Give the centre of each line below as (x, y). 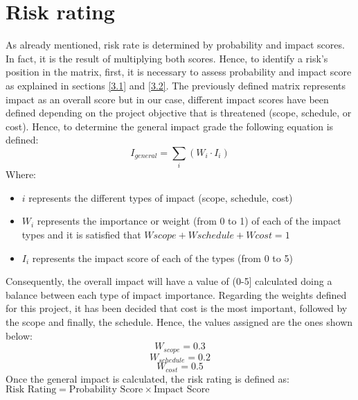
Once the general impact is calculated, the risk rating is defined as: (147, 378)
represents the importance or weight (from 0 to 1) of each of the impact (189, 221)
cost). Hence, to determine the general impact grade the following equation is (170, 126)
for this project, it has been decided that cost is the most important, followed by (177, 308)
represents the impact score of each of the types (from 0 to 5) (162, 258)
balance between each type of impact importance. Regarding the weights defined (176, 294)
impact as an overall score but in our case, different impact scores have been (167, 99)
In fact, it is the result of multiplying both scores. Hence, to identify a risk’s (167, 58)
